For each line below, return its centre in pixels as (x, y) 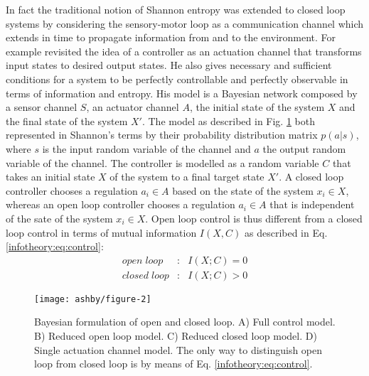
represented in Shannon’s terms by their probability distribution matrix (162, 135)
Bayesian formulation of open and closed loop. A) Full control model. (185, 322)
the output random (304, 148)
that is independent (312, 204)
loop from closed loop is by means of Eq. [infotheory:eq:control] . (173, 364)
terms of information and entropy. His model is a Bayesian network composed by (182, 93)
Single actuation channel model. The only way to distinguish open (178, 349)
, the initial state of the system (257, 107)
